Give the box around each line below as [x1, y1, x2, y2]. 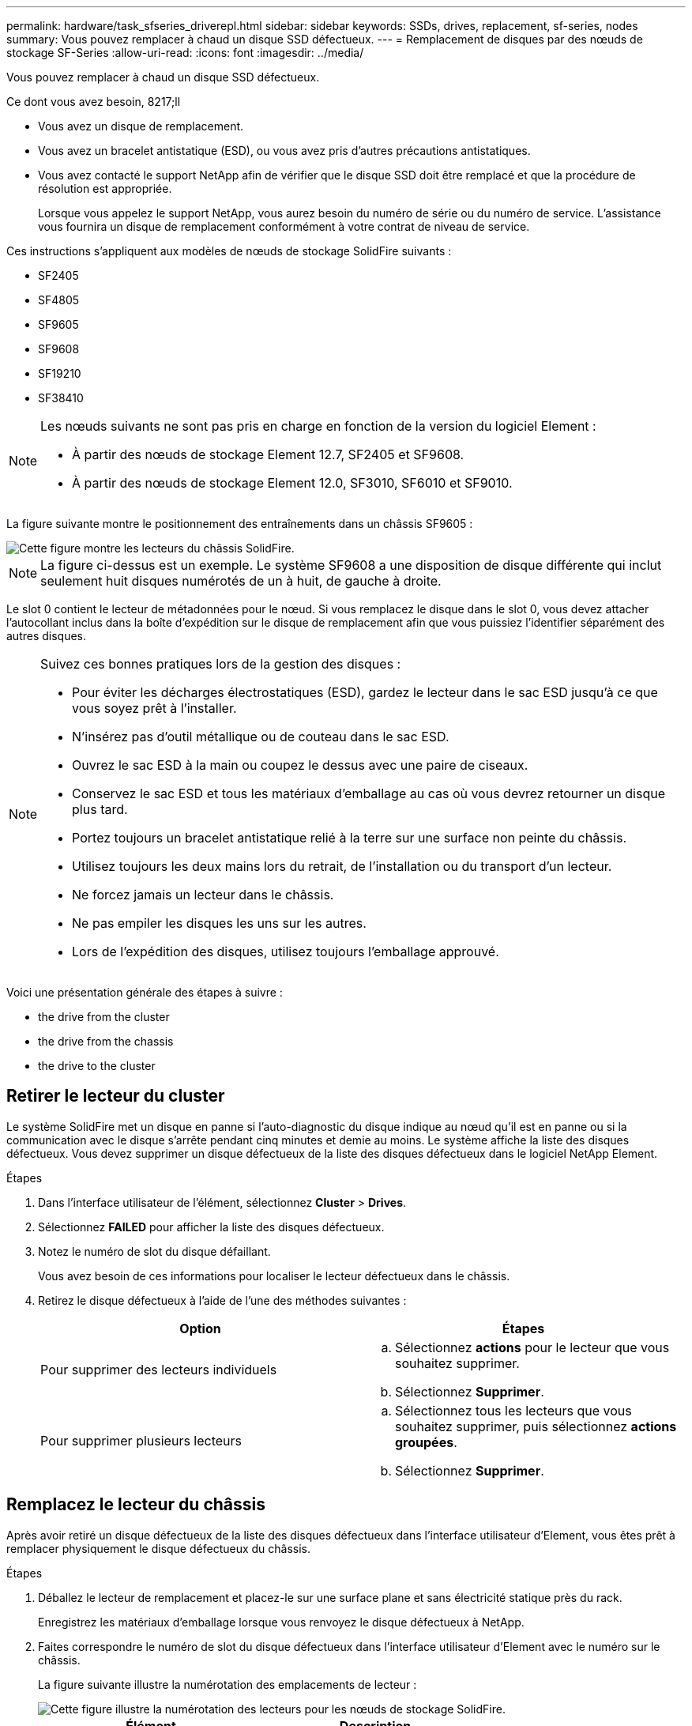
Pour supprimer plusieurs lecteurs [40, 1432, 243, 1449]
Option [179, 1320, 221, 1336]
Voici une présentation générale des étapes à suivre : [6, 985, 283, 999]
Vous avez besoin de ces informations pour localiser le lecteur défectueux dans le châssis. [38, 1268, 510, 1283]
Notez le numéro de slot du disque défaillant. [38, 1244, 271, 1258]
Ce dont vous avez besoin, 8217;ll [6, 95, 181, 108]
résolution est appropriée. [38, 182, 172, 195]
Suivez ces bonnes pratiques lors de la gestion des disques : [40, 656, 401, 672]
